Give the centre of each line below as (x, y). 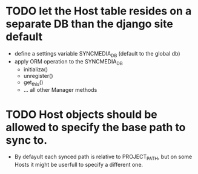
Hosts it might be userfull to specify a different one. (79, 165)
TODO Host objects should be (82, 114)
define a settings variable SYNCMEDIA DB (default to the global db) (97, 54)
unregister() (38, 76)
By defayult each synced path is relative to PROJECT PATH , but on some (103, 157)
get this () (33, 83)
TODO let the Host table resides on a (99, 11)
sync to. (27, 140)
